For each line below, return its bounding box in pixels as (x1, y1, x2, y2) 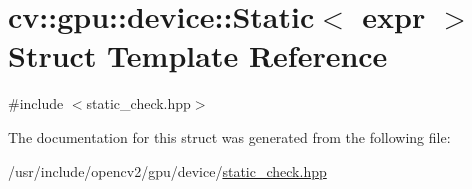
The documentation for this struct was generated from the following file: (8, 126, 451, 147)
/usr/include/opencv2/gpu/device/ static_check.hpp (8, 160, 327, 181)
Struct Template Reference (8, 35, 388, 76)
